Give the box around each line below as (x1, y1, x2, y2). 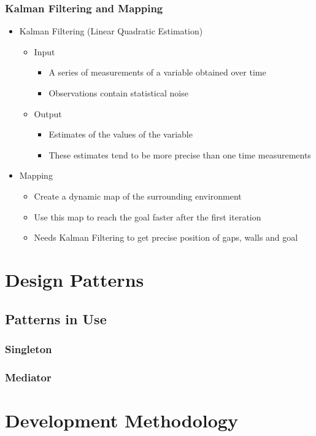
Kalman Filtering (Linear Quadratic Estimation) (19, 25, 203, 37)
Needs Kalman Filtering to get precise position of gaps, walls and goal (34, 231, 298, 244)
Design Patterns (5, 267, 144, 292)
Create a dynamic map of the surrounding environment (34, 189, 242, 202)
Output (34, 107, 62, 120)
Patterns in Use (5, 309, 107, 328)
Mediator (5, 369, 52, 384)
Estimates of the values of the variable (48, 128, 193, 141)
